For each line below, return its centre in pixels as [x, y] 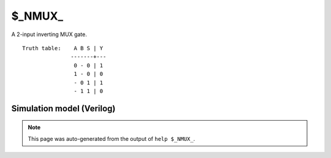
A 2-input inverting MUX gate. [49, 34]
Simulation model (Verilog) [63, 108]
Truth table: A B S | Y [63, 48]
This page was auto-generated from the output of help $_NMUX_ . [112, 138]
